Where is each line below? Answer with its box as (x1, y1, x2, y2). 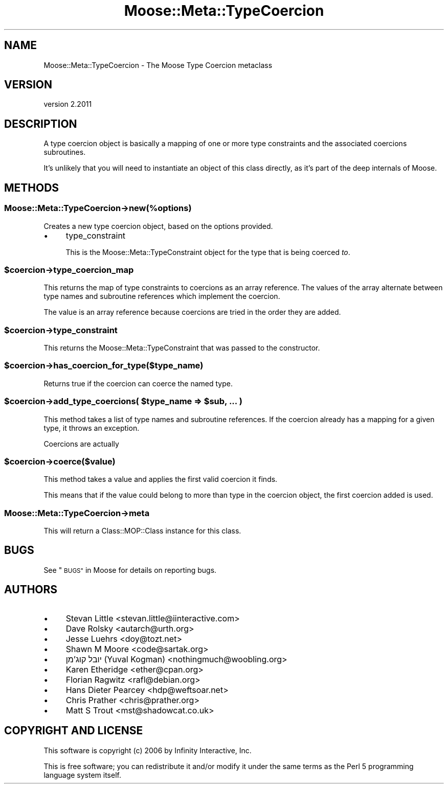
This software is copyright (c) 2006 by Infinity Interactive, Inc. (43, 746, 252, 755)
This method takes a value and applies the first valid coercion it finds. (43, 475, 278, 484)
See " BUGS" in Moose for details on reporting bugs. (43, 565, 217, 574)
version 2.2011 (43, 100, 92, 109)
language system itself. (43, 770, 121, 779)
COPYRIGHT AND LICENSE (4, 724, 143, 737)
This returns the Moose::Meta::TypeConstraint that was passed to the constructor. (43, 343, 320, 352)
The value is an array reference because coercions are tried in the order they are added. (43, 308, 341, 317)
